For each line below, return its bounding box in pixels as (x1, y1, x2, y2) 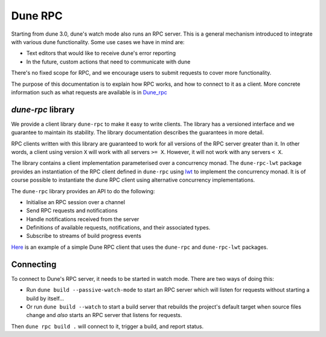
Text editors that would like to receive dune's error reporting (26, 50, 176, 57)
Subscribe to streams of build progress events (26, 233, 142, 240)
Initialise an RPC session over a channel (26, 198, 126, 205)
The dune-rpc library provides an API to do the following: (11, 187, 155, 194)
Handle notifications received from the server (26, 215, 139, 223)
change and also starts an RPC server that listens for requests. (26, 312, 182, 319)
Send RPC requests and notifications (26, 207, 118, 214)
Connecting (11, 259, 57, 269)
